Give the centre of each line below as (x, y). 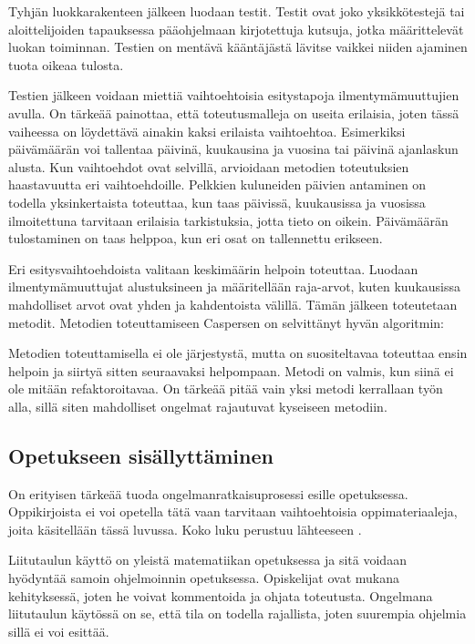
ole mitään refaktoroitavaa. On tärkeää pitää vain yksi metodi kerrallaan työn (226, 388)
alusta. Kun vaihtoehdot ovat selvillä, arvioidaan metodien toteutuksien (209, 166)
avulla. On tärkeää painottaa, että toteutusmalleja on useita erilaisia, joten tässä (234, 112)
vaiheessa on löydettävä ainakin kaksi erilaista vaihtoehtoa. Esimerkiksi (207, 131)
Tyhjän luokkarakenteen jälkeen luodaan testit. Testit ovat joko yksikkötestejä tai (237, 11)
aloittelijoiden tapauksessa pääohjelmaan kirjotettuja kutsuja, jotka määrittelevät (236, 29)
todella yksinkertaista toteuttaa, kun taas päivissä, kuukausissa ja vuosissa (217, 202)
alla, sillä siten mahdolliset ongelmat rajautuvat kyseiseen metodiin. (198, 406)
